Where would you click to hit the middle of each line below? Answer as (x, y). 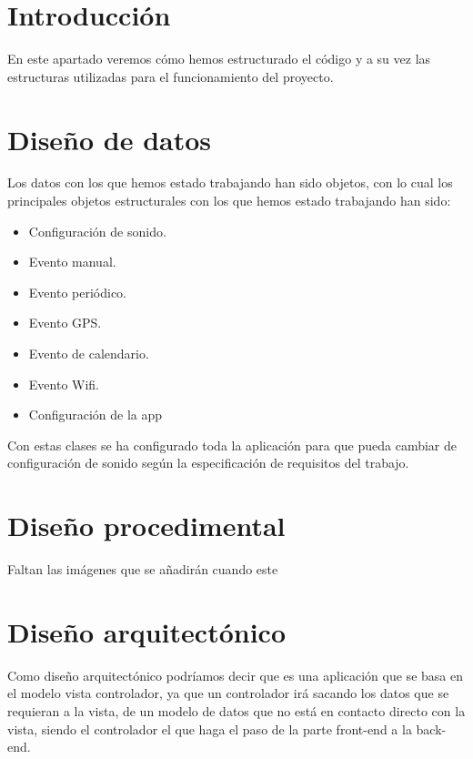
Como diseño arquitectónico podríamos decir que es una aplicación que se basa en (235, 675)
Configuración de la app (96, 415)
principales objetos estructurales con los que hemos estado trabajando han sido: (229, 201)
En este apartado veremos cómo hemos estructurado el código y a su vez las (219, 59)
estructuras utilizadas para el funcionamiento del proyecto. (171, 76)
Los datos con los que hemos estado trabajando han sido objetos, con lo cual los (230, 182)
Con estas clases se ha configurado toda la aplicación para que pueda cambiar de (232, 445)
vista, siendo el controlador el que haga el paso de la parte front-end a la (210, 729)
